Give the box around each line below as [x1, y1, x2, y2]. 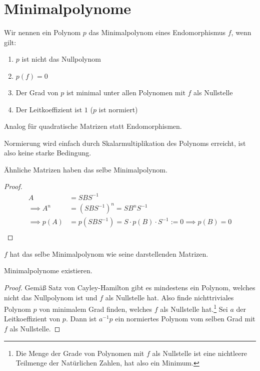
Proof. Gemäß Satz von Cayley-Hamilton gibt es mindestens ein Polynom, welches [4, 282, 255, 292]
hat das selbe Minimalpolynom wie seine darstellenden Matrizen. [9, 248, 208, 259]
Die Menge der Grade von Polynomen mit [15, 347, 144, 358]
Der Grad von [15, 87, 58, 97]
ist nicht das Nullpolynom [21, 54, 101, 64]
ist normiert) [98, 104, 138, 114]
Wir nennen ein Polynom [4, 27, 81, 38]
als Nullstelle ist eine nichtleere [152, 347, 247, 358]
